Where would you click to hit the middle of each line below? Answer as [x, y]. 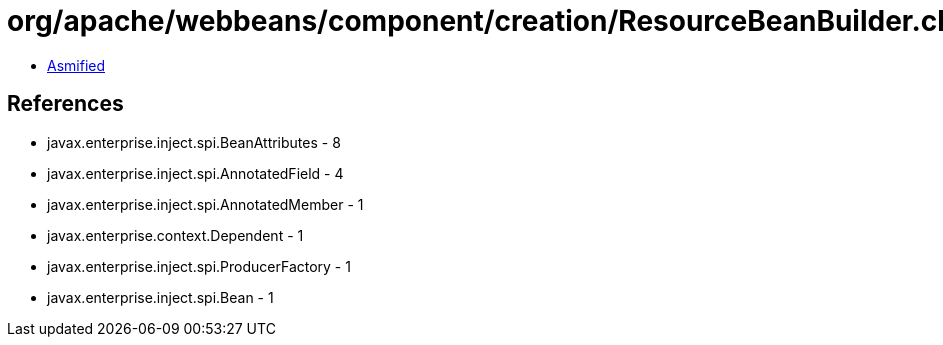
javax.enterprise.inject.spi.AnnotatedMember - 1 [205, 204]
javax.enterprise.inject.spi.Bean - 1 [160, 297]
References [65, 104]
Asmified [76, 65]
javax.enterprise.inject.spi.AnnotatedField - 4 [195, 173]
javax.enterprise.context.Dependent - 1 [175, 235]
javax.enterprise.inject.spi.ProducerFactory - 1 [199, 266]
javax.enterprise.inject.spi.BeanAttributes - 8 [194, 142]
